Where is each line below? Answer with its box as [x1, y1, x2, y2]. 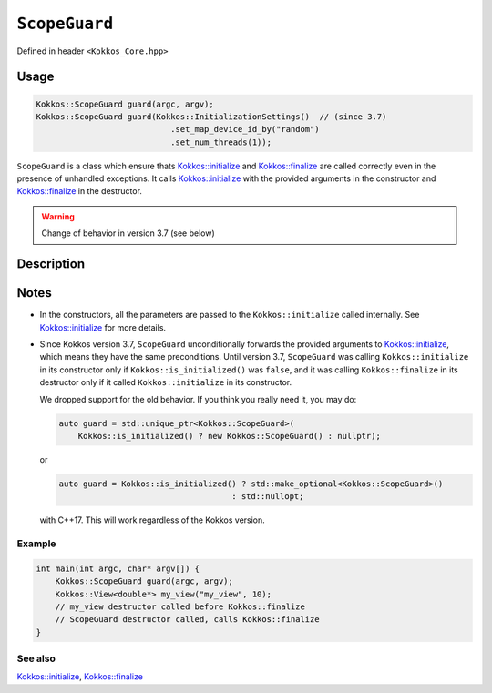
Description [16, 256, 86, 272]
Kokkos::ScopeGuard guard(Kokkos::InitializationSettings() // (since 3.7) [36, 111, 387, 122]
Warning [41, 210, 75, 222]
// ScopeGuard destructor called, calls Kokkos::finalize [55, 615, 320, 625]
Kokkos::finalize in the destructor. [16, 186, 143, 197]
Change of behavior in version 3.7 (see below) [41, 228, 215, 239]
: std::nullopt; [231, 492, 304, 502]
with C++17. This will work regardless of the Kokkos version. [39, 515, 266, 525]
